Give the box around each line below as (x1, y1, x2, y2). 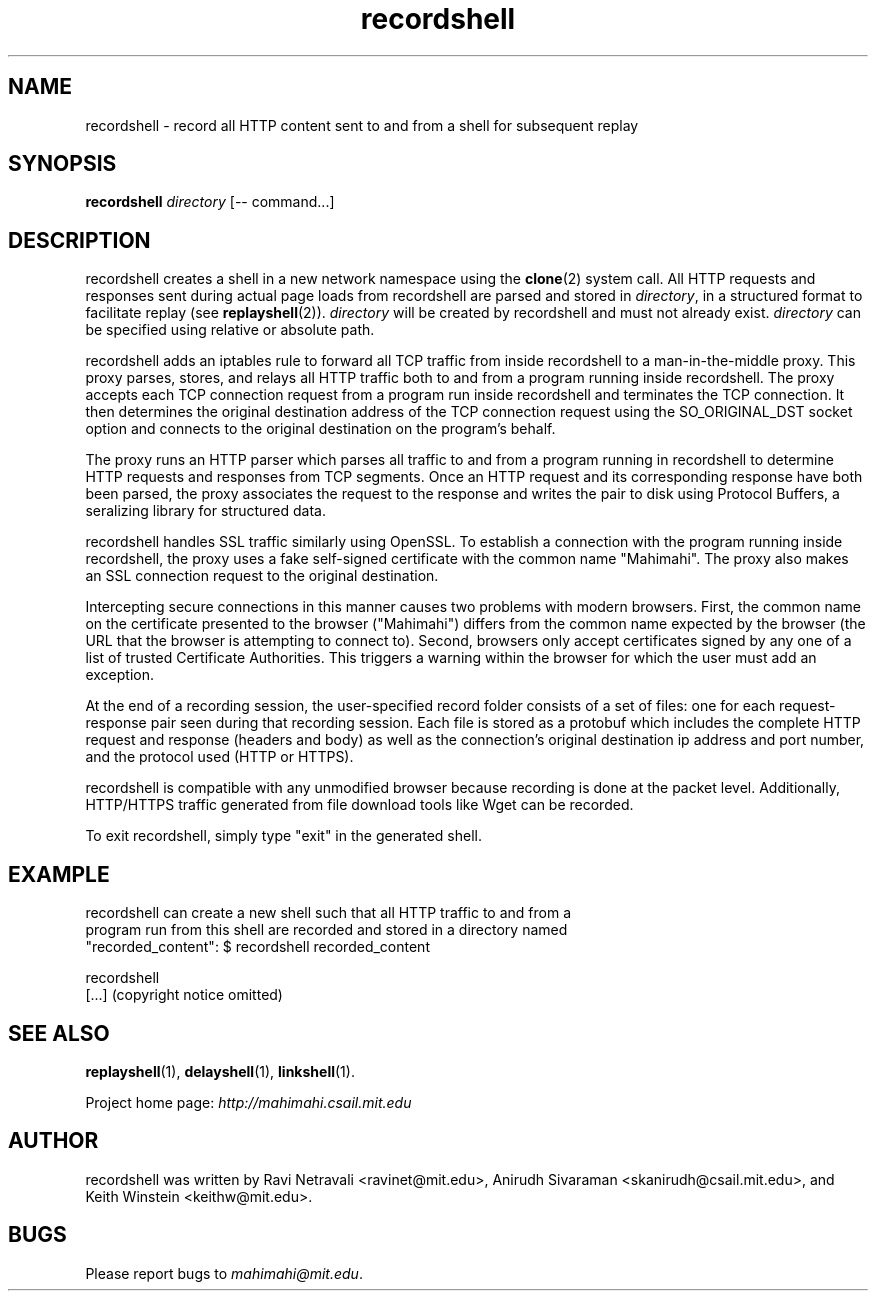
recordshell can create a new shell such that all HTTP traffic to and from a (85, 904, 572, 922)
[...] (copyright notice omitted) (85, 986, 283, 1004)
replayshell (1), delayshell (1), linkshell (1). (85, 1062, 355, 1080)
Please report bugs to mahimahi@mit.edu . (85, 1264, 363, 1282)
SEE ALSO (8, 1020, 110, 1046)
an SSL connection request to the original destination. (85, 567, 439, 585)
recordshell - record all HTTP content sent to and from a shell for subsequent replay (85, 116, 639, 134)
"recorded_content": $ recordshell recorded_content (85, 938, 430, 956)
